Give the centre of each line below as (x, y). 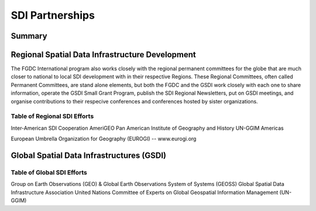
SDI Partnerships (53, 15)
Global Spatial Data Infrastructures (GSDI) (89, 155)
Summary (29, 36)
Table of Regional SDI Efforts (52, 116)
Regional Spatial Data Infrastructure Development (103, 55)
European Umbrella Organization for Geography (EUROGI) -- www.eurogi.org (104, 139)
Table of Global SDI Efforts (49, 172)
